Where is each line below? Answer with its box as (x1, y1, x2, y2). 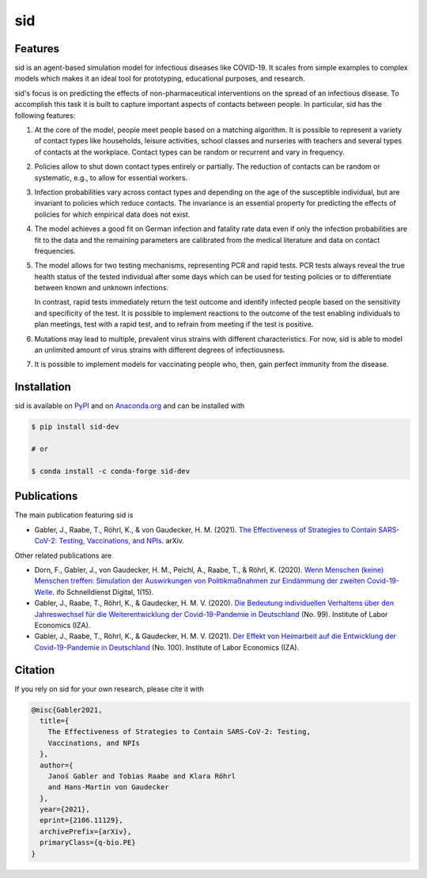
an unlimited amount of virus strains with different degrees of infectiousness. (34, 345, 285, 355)
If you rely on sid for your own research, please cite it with (14, 684, 205, 694)
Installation (14, 380, 71, 394)
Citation (14, 663, 55, 676)
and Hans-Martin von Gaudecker (47, 783, 169, 792)
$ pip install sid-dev (31, 422, 119, 431)
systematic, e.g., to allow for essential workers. (34, 172, 188, 182)
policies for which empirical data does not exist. (34, 210, 191, 219)
